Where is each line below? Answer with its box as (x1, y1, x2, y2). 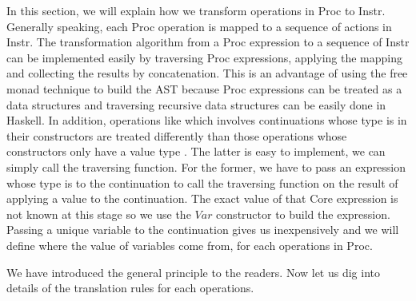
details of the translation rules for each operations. (6, 279, 254, 296)
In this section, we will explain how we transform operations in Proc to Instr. (6, 2, 386, 18)
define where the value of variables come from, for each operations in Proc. (6, 236, 373, 253)
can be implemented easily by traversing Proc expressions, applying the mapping (6, 49, 403, 65)
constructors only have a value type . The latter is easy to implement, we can (6, 143, 386, 160)
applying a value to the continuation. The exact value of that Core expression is (6, 190, 398, 207)
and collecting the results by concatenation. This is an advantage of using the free (6, 65, 408, 81)
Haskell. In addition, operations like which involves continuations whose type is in (6, 112, 407, 129)
